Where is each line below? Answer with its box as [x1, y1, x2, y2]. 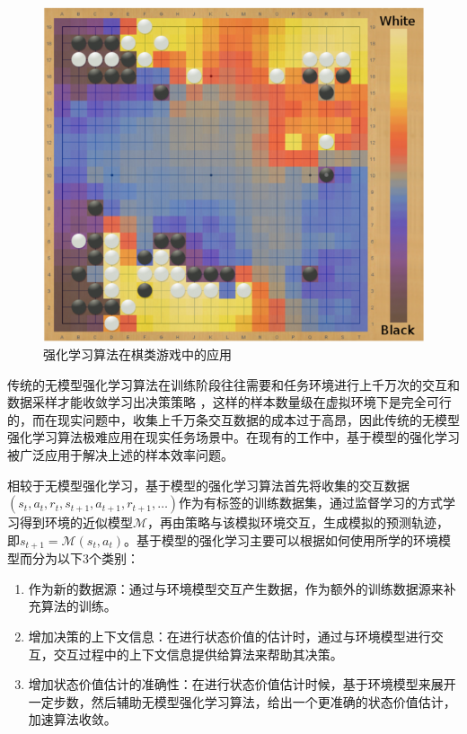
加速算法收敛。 [28, 710, 117, 729]
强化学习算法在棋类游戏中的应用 [43, 345, 232, 363]
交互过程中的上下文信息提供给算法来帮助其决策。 [53, 644, 343, 663]
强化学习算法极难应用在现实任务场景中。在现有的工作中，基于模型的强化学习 [7, 428, 460, 447]
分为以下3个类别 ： [31, 549, 139, 568]
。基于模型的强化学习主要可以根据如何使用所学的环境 [123, 530, 438, 549]
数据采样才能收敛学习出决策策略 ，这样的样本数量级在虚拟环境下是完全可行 [7, 393, 452, 411]
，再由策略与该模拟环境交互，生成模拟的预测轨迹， [147, 513, 450, 532]
